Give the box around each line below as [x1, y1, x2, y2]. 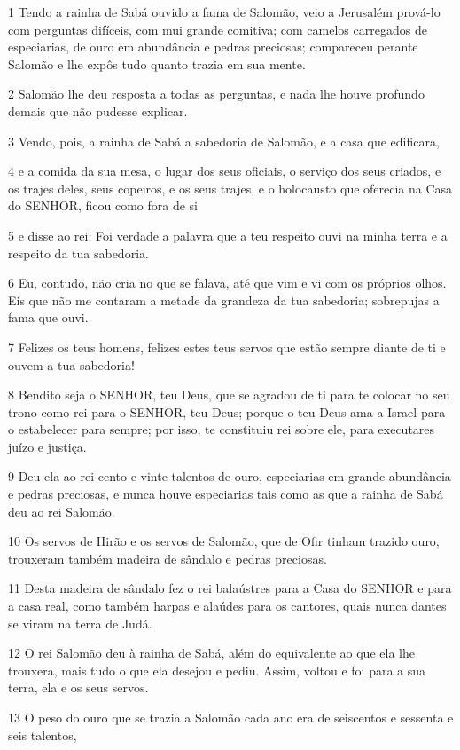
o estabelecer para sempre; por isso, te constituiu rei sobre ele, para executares [8, 420, 435, 438]
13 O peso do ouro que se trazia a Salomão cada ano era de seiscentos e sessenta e [8, 708, 454, 726]
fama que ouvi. [8, 308, 89, 327]
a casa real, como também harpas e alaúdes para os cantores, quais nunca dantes [8, 596, 447, 615]
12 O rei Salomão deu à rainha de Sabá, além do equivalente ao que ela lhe [8, 643, 415, 662]
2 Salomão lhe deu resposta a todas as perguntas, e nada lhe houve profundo [8, 84, 425, 103]
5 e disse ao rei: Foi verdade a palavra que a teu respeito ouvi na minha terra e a [8, 225, 448, 244]
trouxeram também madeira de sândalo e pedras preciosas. [8, 549, 327, 567]
